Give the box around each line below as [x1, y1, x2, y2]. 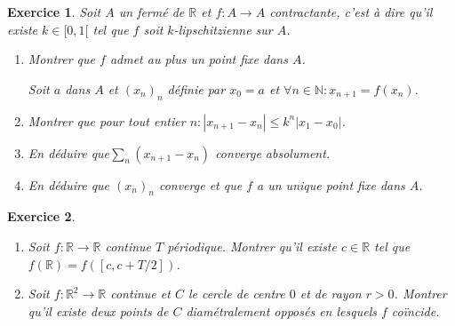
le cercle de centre [188, 284, 285, 303]
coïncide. [391, 301, 440, 320]
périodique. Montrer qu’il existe [167, 236, 337, 255]
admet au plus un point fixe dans [109, 50, 288, 68]
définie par [167, 79, 226, 98]
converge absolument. [215, 143, 331, 162]
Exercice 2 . [7, 207, 76, 226]
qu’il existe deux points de [28, 301, 169, 320]
